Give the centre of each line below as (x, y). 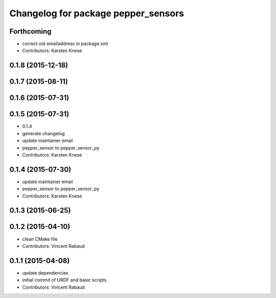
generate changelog (43, 133)
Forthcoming (30, 31)
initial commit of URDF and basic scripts (64, 280)
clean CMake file (40, 239)
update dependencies (45, 272)
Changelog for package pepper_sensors (97, 13)
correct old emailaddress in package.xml (65, 44)
